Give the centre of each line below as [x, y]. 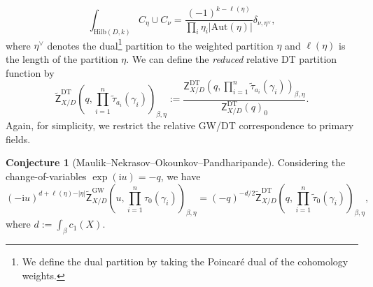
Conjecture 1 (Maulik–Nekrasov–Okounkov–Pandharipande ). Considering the [176, 162]
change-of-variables [46, 176]
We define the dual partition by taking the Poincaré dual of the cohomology [185, 262]
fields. [18, 139]
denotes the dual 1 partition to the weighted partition [160, 44]
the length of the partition [62, 59]
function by [30, 72]
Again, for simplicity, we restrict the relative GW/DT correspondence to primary [180, 125]
